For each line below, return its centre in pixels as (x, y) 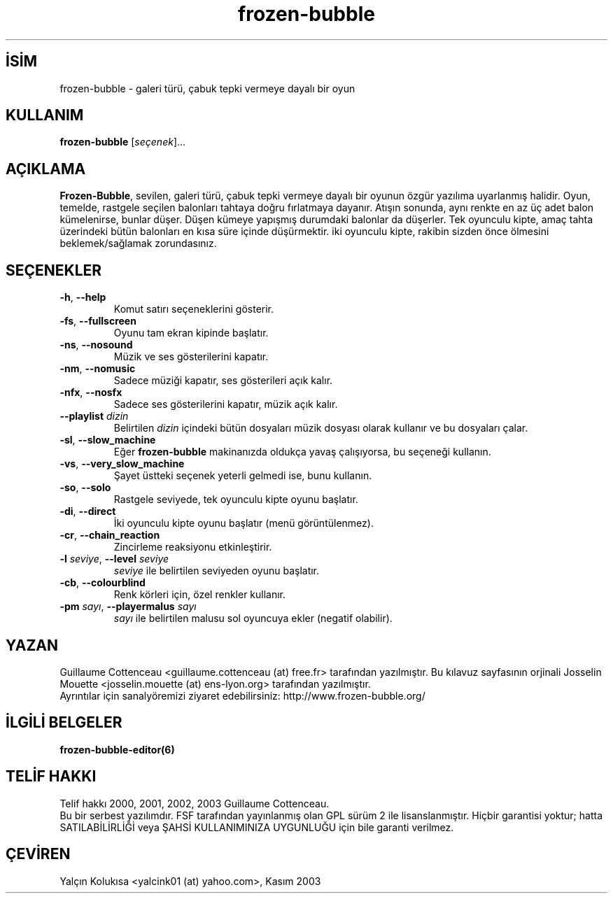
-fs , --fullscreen (98, 321)
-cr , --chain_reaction (110, 535)
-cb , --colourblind (103, 583)
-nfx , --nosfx (91, 392)
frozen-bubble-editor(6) (117, 749)
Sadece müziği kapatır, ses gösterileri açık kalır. (223, 381)
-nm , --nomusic (98, 369)
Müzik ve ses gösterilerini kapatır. (191, 357)
